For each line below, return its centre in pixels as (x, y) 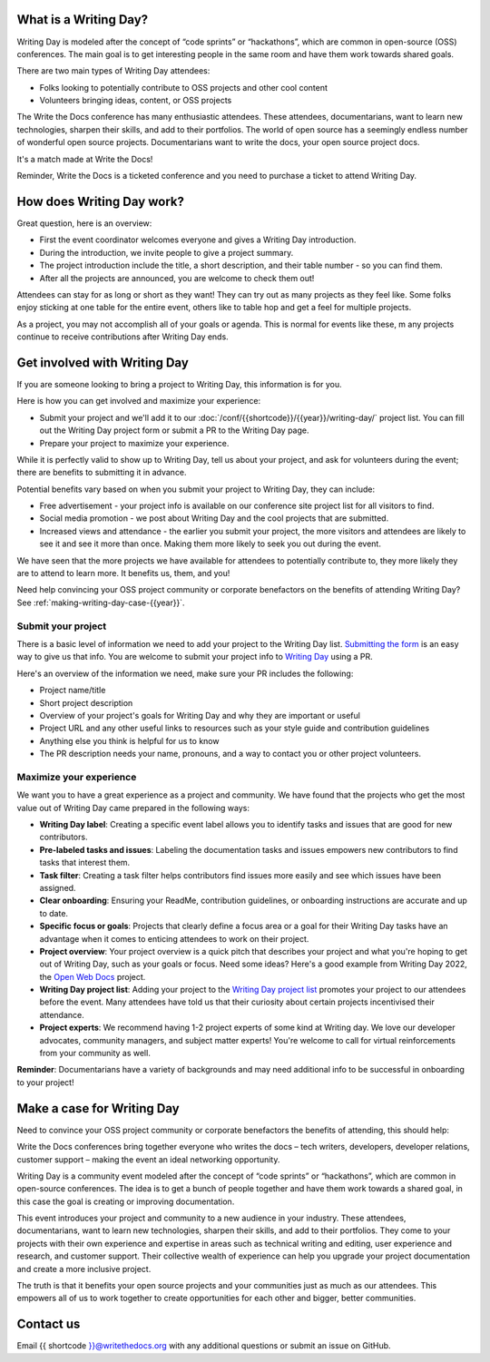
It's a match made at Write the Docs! (85, 159)
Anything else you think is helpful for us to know (129, 740)
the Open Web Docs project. (93, 976)
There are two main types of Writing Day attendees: (113, 71)
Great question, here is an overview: (84, 223)
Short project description (86, 702)
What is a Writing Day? (83, 20)
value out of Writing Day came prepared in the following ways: (133, 808)
